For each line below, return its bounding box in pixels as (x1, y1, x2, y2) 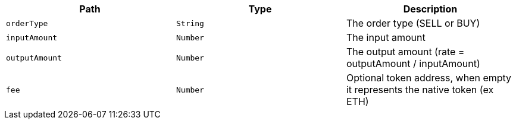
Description (403, 3, 458, 15)
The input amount (346, 31, 426, 43)
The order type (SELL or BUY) (346, 17, 480, 29)
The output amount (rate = (346, 46, 465, 58)
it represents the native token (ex (346, 84, 494, 96)
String (176, 18, 204, 28)
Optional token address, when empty (346, 72, 512, 84)
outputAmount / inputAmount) (346, 58, 480, 69)
